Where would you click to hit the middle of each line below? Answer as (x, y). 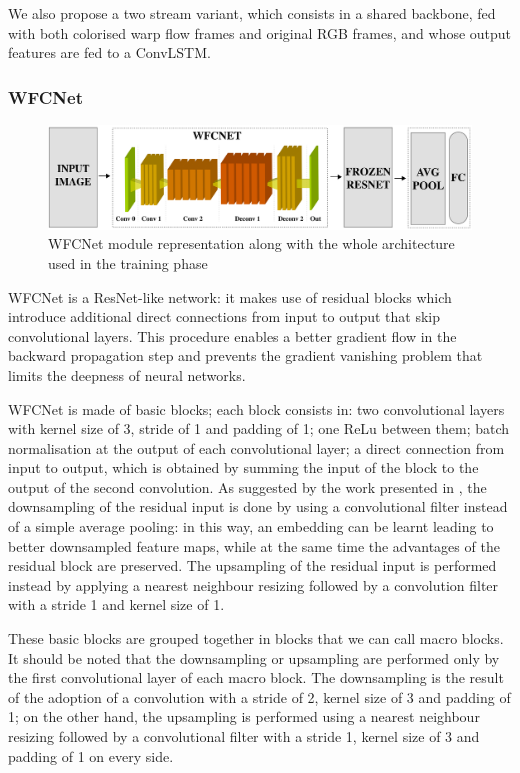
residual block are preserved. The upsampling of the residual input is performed (252, 565)
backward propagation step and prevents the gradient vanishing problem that (245, 355)
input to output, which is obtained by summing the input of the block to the (243, 467)
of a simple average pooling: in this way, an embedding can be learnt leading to (251, 526)
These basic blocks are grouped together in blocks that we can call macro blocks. (256, 638)
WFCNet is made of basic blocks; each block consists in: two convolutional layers (256, 408)
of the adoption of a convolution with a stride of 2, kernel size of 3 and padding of (259, 696)
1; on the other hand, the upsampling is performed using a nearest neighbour (244, 716)
